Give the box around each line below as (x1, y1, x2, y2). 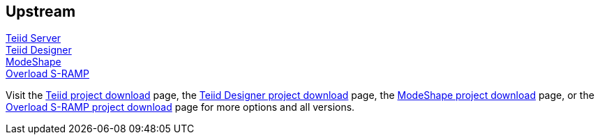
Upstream (6, 3, 76, 20)
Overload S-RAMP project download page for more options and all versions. (6, 101, 355, 114)
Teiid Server (6, 32, 61, 45)
